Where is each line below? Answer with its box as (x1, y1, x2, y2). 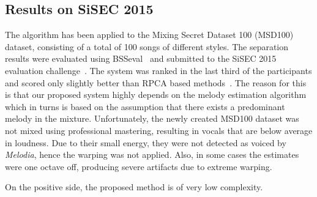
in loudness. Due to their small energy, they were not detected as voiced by (5, 136, 286, 149)
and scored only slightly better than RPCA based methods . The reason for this (5, 76, 307, 89)
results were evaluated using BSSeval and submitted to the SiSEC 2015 (5, 52, 277, 65)
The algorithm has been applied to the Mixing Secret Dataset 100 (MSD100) (5, 28, 294, 41)
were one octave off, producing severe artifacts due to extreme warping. (5, 160, 272, 173)
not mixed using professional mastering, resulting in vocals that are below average (5, 124, 313, 136)
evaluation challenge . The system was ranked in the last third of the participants (5, 64, 312, 76)
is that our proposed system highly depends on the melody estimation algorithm (5, 88, 307, 101)
